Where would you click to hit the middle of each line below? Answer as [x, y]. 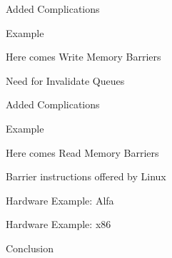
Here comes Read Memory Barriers [82, 152]
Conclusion [30, 248]
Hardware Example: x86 [59, 224]
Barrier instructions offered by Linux [86, 176]
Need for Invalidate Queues [65, 80]
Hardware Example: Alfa [60, 200]
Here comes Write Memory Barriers [84, 57]
